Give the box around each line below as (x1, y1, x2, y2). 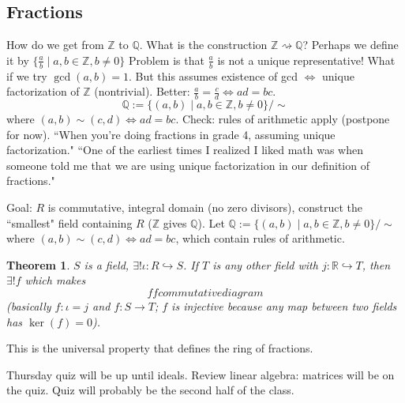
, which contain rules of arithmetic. (175, 230, 345, 247)
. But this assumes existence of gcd (128, 67, 298, 84)
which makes (24, 272, 86, 288)
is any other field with (212, 256, 318, 273)
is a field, (84, 256, 129, 273)
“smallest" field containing (6, 214, 133, 231)
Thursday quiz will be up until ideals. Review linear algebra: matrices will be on (6, 366, 395, 382)
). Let (197, 214, 225, 231)
